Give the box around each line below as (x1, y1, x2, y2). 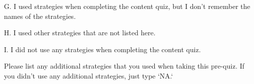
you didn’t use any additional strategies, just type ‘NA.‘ (4, 70, 173, 81)
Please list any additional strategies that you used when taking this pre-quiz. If (4, 61, 245, 71)
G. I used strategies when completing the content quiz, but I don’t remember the (4, 1, 251, 11)
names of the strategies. (4, 10, 76, 21)
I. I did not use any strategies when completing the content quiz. (4, 44, 201, 54)
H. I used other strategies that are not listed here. (4, 27, 156, 38)
